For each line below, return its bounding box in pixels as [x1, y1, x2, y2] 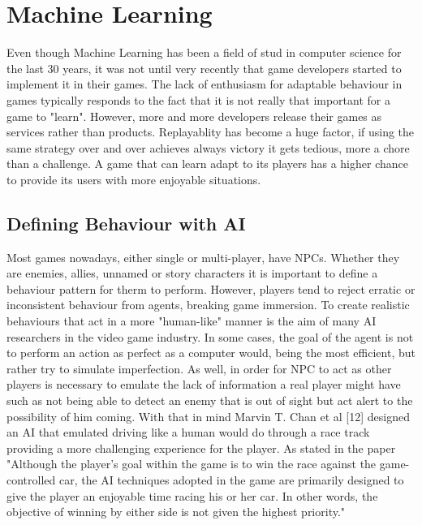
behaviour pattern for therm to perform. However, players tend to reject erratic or [6, 280, 416, 297]
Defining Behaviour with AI [6, 210, 246, 235]
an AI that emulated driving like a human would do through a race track [6, 424, 370, 441]
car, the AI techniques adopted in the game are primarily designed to [58, 471, 404, 488]
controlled [6, 471, 56, 488]
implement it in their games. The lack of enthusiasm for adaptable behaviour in [6, 75, 403, 93]
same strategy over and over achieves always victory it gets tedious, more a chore [6, 139, 410, 156]
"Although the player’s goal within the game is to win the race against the [6, 455, 377, 472]
